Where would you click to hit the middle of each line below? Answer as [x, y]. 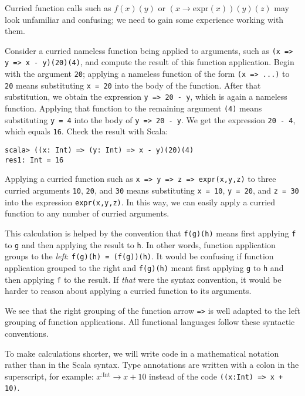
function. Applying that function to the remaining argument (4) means [133, 108]
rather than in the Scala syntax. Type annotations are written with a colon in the [152, 365]
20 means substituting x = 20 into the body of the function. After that [133, 85]
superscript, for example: [49, 376]
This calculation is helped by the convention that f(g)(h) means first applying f [150, 233]
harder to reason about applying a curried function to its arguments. [128, 291]
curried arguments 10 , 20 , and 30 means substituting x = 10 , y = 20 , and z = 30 [152, 190]
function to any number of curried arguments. [87, 213]
